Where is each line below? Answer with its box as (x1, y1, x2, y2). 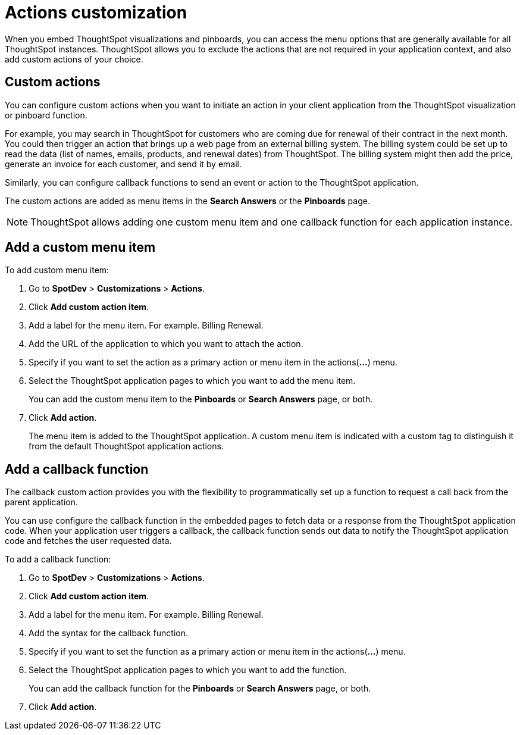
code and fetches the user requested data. (5, 536, 172, 546)
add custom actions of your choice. (5, 54, 143, 64)
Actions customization (5, 2, 187, 23)
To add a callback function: (5, 554, 111, 565)
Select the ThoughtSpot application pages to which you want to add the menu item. (29, 376, 356, 386)
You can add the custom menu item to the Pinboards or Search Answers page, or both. (29, 394, 373, 405)
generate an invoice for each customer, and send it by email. (5, 158, 242, 169)
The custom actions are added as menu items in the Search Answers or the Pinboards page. (5, 195, 370, 206)
